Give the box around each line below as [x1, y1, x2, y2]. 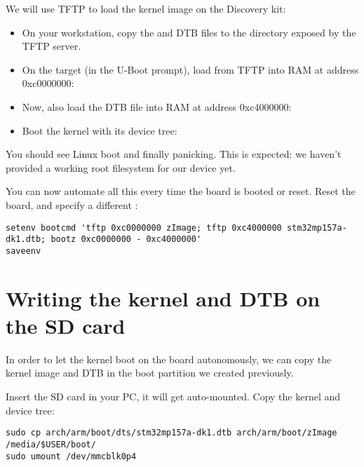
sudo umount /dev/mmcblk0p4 [6, 451, 137, 461]
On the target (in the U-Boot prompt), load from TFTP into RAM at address [22, 62, 359, 76]
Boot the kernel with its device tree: [22, 123, 177, 137]
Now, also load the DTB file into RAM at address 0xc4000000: [22, 99, 292, 114]
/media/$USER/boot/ [6, 439, 96, 449]
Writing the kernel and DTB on [6, 283, 321, 312]
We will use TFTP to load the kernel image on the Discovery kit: [6, 1, 286, 15]
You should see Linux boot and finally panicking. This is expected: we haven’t [6, 147, 342, 161]
